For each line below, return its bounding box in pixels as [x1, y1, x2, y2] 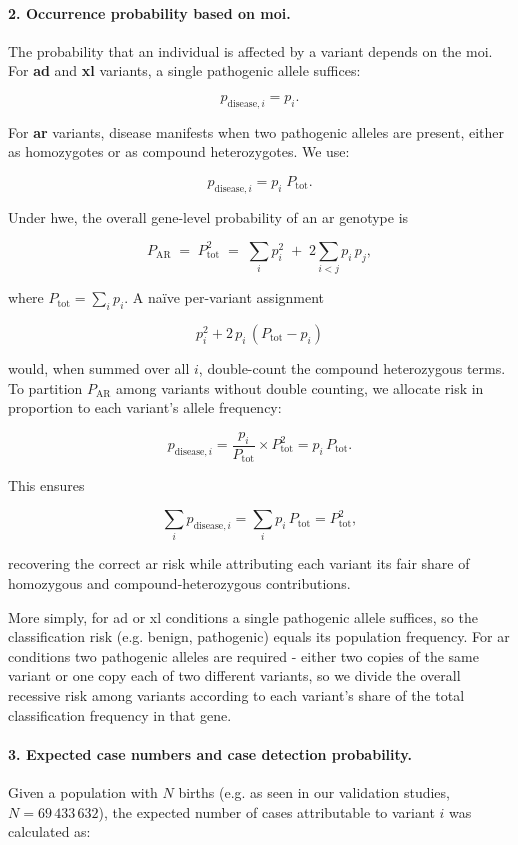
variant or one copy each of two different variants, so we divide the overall [8, 665, 461, 686]
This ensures [8, 475, 85, 496]
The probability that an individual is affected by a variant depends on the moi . [8, 40, 493, 61]
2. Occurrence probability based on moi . [8, 2, 291, 23]
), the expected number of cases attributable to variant [98, 801, 435, 822]
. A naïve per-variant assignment [124, 287, 325, 308]
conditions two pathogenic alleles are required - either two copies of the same [8, 645, 479, 666]
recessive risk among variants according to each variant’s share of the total [8, 685, 465, 706]
